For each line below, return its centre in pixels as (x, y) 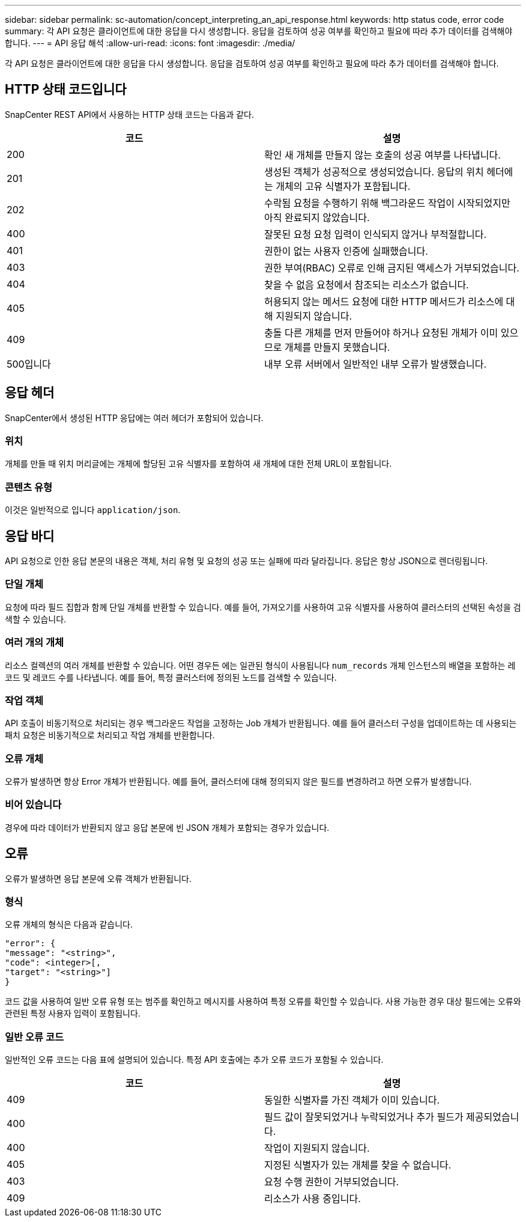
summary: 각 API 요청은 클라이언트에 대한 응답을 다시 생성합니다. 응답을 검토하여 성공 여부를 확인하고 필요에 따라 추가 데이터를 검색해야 (259, 31)
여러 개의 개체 (35, 643)
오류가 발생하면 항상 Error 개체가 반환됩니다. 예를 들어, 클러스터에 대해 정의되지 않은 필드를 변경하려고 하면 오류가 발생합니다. (238, 782)
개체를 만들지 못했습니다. (337, 347)
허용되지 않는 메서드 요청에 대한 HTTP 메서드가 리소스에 (384, 301)
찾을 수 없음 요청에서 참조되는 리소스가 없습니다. (367, 284)
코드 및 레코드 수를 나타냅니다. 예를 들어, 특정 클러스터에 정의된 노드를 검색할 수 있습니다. (171, 677)
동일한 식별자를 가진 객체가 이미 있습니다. (352, 1100)
